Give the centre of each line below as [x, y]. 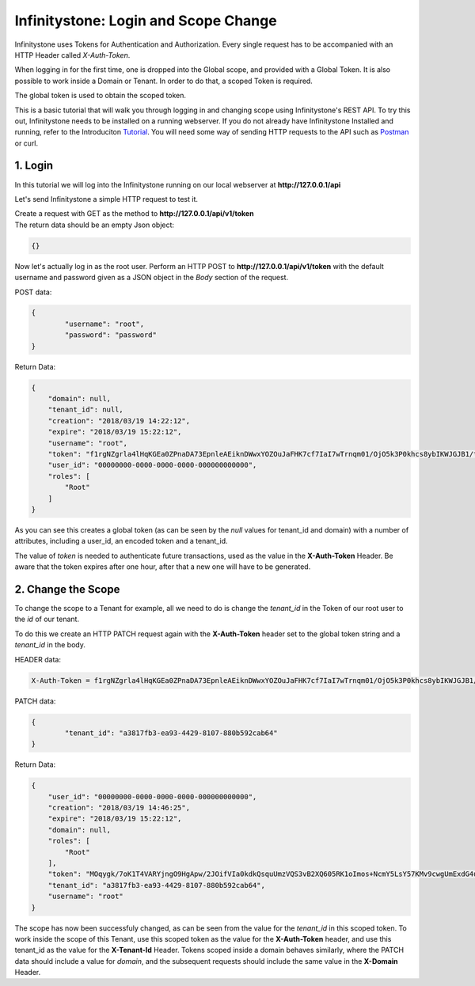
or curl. [27, 143]
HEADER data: [38, 659]
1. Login [34, 166]
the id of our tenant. [47, 619]
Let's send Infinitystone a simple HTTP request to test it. [106, 199]
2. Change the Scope [67, 589]
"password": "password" [111, 335]
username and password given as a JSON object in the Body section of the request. [152, 278]
